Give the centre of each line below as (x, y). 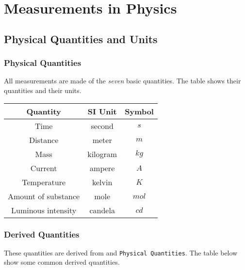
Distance (44, 140)
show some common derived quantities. (62, 262)
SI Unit (102, 111)
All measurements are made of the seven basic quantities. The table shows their (122, 81)
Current (44, 168)
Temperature (44, 182)
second (102, 126)
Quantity (44, 111)
